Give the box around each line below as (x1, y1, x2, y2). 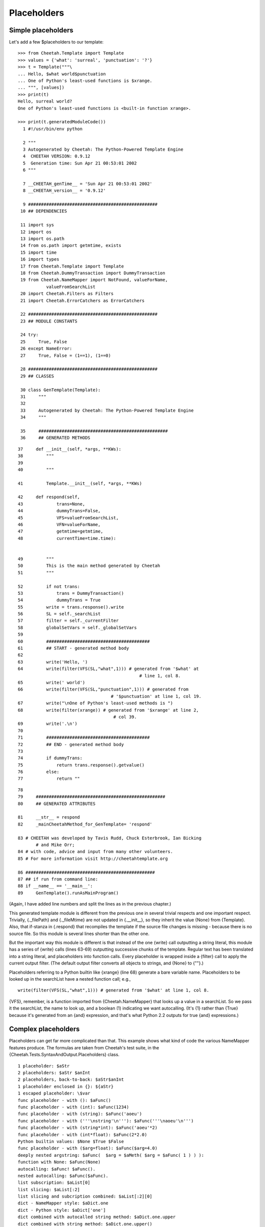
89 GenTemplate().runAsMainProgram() (18, 890, 119, 896)
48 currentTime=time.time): (18, 535, 116, 541)
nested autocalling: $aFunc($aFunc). (18, 1173, 109, 1178)
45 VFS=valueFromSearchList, (18, 515, 119, 520)
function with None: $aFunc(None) (18, 1159, 101, 1165)
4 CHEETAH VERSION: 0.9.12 (23, 154, 91, 159)
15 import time (20, 249, 57, 255)
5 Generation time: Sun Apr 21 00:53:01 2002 (23, 160, 137, 166)
